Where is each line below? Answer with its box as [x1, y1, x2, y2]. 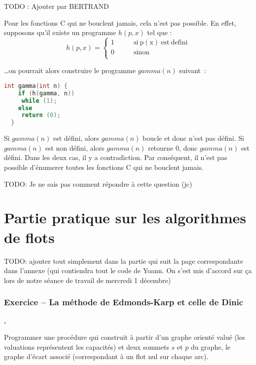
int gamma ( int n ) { [4, 82, 68, 89]
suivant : [179, 65, 206, 76]
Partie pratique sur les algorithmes [4, 207, 247, 228]
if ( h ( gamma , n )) [18, 89, 75, 97]
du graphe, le [190, 341, 231, 352]
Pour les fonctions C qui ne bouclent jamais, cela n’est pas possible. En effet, [4, 17, 236, 28]
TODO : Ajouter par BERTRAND [4, 1, 109, 11]
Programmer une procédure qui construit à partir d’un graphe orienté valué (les [4, 332, 245, 342]
